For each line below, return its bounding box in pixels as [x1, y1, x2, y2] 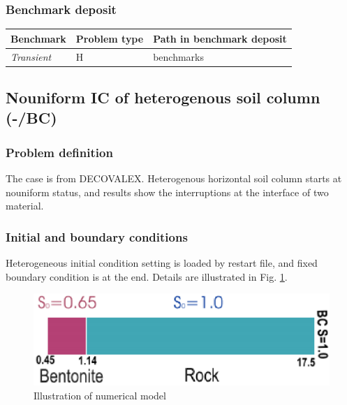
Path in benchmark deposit [153, 31, 287, 45]
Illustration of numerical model [34, 388, 166, 403]
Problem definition [6, 143, 113, 161]
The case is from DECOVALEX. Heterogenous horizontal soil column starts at [6, 171, 342, 186]
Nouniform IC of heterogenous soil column [6, 87, 320, 108]
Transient [10, 49, 52, 64]
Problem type [75, 31, 144, 45]
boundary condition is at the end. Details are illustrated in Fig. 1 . [6, 269, 288, 283]
